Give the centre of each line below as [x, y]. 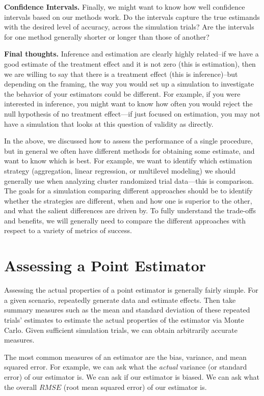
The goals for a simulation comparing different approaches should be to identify [128, 191]
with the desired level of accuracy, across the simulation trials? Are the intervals [129, 27]
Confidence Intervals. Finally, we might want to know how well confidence [125, 7]
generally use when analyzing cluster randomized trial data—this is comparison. [129, 180]
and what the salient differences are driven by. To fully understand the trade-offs [130, 210]
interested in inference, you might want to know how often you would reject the [128, 104]
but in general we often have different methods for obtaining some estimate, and [129, 150]
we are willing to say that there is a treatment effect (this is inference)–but [121, 74]
